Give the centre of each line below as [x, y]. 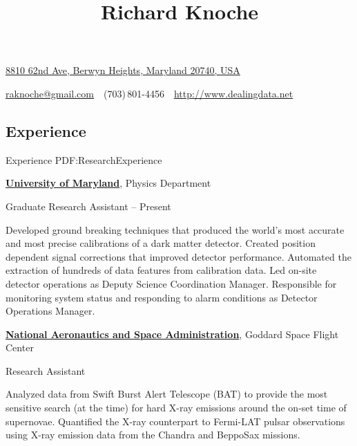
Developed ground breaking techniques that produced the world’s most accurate [175, 229]
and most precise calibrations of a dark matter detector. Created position [161, 243]
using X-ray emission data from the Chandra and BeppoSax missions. [153, 435]
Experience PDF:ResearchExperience [84, 159]
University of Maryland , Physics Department [108, 183]
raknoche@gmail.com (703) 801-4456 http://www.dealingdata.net [149, 93]
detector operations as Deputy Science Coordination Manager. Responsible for [171, 283]
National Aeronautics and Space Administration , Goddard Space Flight [172, 334]
